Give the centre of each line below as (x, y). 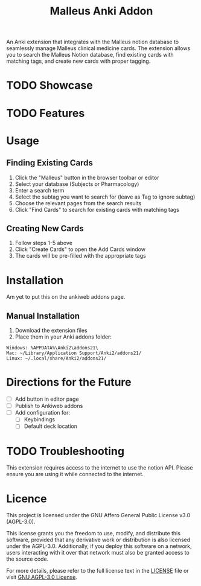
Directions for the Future (69, 382)
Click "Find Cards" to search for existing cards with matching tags (97, 209)
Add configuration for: (43, 413)
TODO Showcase (50, 85)
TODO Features (46, 113)
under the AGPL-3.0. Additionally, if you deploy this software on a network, (99, 546)
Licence (27, 498)
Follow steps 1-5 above (43, 243)
